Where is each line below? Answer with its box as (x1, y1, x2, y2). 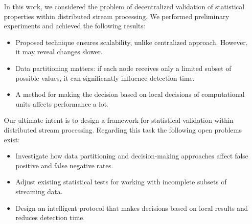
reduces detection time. (15, 212, 85, 223)
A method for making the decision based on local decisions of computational (15, 89, 245, 99)
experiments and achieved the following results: (4, 21, 145, 31)
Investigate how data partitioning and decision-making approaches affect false (15, 151, 249, 161)
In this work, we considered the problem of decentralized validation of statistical (4, 1, 245, 11)
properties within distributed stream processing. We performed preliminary (4, 11, 229, 21)
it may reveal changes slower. (15, 46, 103, 57)
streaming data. (15, 186, 63, 196)
